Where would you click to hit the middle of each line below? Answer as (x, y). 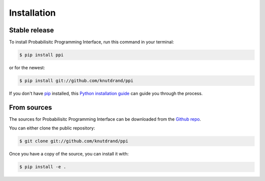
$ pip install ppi (41, 55)
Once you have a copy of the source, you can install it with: (69, 154)
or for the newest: (27, 68)
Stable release (31, 30)
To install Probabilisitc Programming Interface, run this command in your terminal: (92, 42)
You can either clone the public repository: (52, 128)
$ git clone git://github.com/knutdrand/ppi (74, 141)
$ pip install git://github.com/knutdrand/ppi (76, 81)
